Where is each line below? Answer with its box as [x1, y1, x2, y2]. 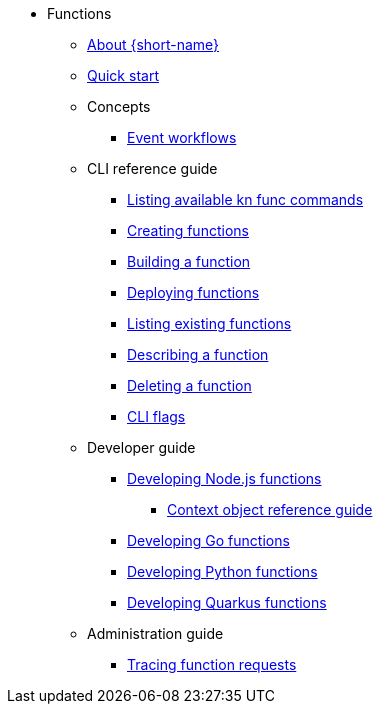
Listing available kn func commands [127, 191, 364, 208]
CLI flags [127, 408, 186, 425]
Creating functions [127, 222, 249, 239]
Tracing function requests [127, 656, 297, 673]
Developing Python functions [127, 563, 318, 580]
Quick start [87, 67, 159, 84]
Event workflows [127, 129, 237, 146]
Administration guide [87, 625, 224, 642]
